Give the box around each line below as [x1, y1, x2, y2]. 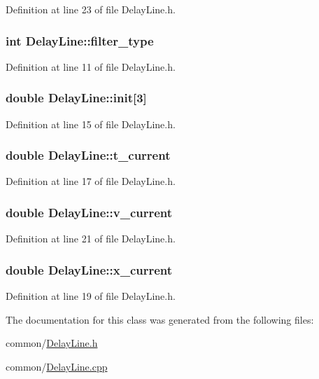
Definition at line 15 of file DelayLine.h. [6, 116, 176, 131]
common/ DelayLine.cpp [6, 359, 108, 373]
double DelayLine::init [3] [6, 89, 147, 106]
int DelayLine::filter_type [6, 32, 154, 49]
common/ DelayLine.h [6, 336, 98, 350]
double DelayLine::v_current [6, 203, 173, 221]
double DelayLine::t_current [6, 146, 171, 164]
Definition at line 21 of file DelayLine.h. [6, 231, 176, 246]
